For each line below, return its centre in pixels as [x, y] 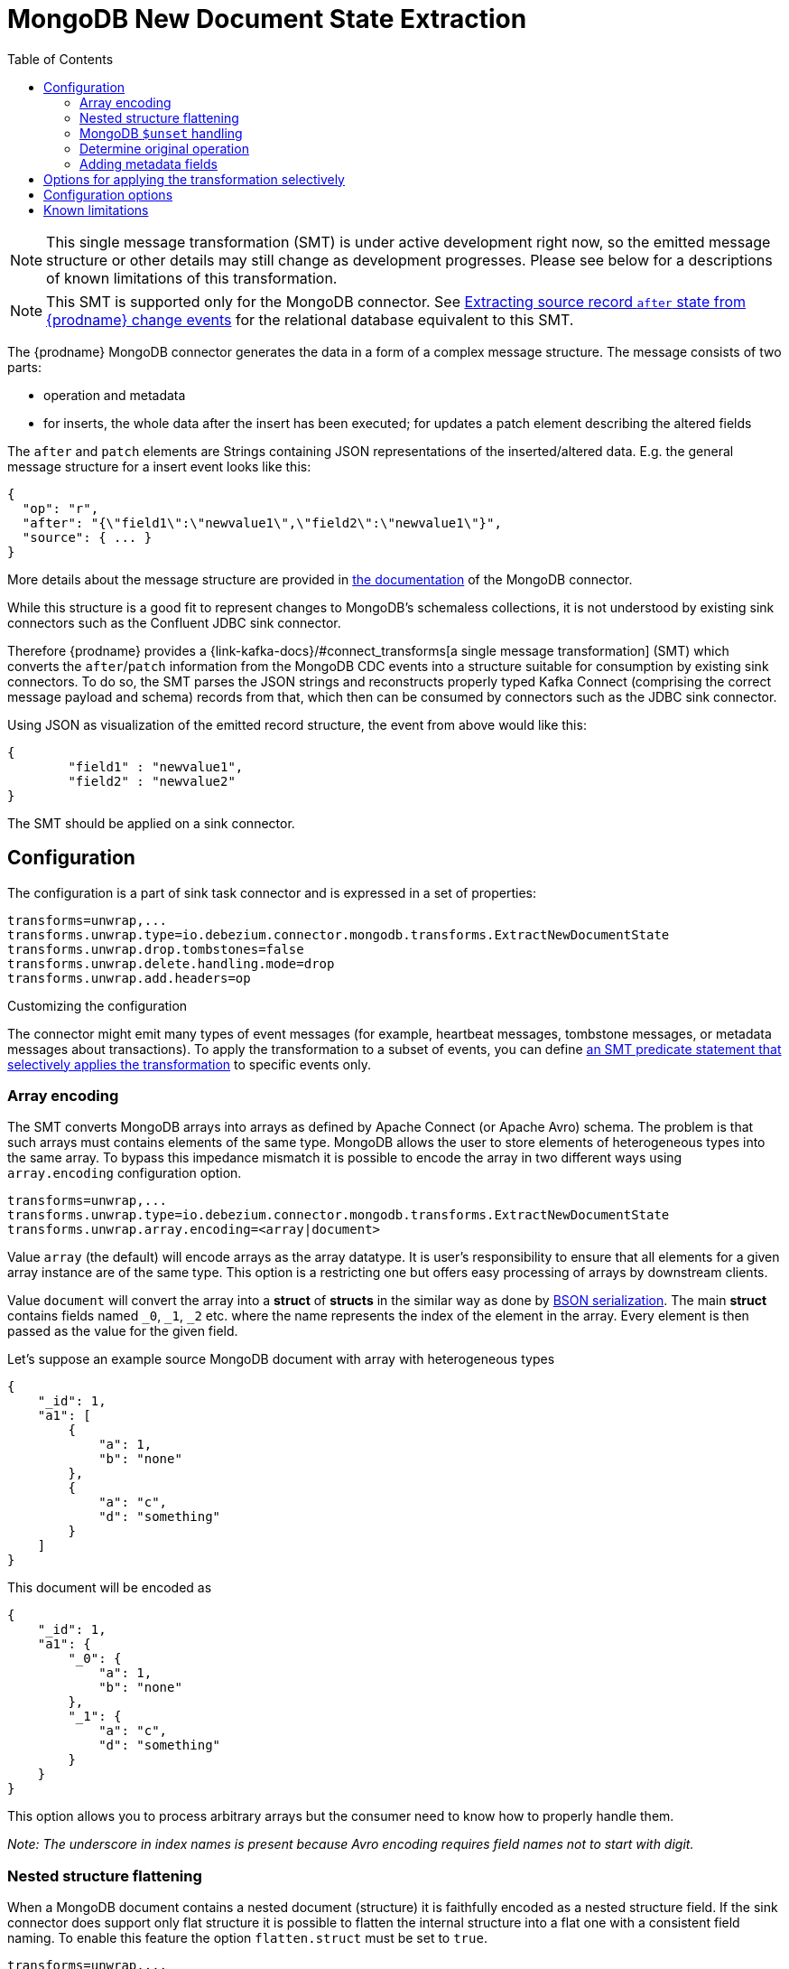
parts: [24, 367]
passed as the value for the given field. [123, 1331]
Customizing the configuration [97, 1005]
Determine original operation [164, 148]
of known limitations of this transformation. [192, 278]
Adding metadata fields [149, 163]
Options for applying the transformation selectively [194, 179]
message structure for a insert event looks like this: [159, 466]
